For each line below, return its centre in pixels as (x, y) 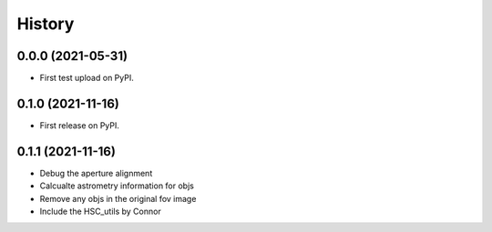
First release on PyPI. (80, 125)
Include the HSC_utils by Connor (100, 212)
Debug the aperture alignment (96, 173)
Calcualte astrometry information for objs (117, 186)
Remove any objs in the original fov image (118, 198)
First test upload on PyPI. (87, 78)
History (46, 24)
